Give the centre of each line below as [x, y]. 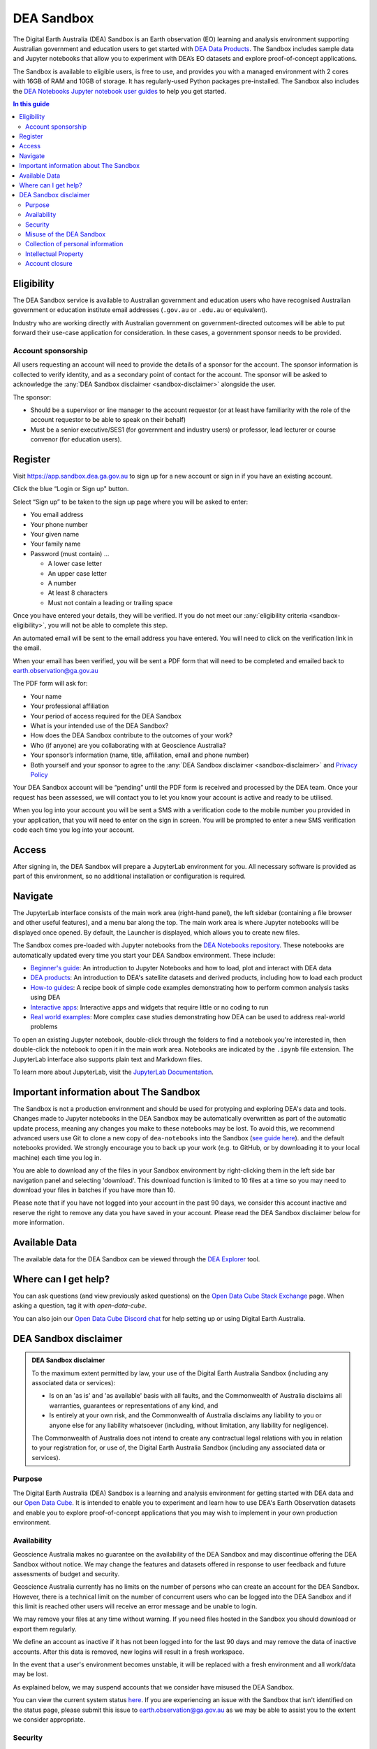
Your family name [56, 544]
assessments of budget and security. [66, 1573]
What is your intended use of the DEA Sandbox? [99, 725]
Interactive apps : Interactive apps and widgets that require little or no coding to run [149, 1007]
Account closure [49, 264]
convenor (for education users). [76, 439]
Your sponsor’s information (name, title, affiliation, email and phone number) [140, 755]
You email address [57, 515]
